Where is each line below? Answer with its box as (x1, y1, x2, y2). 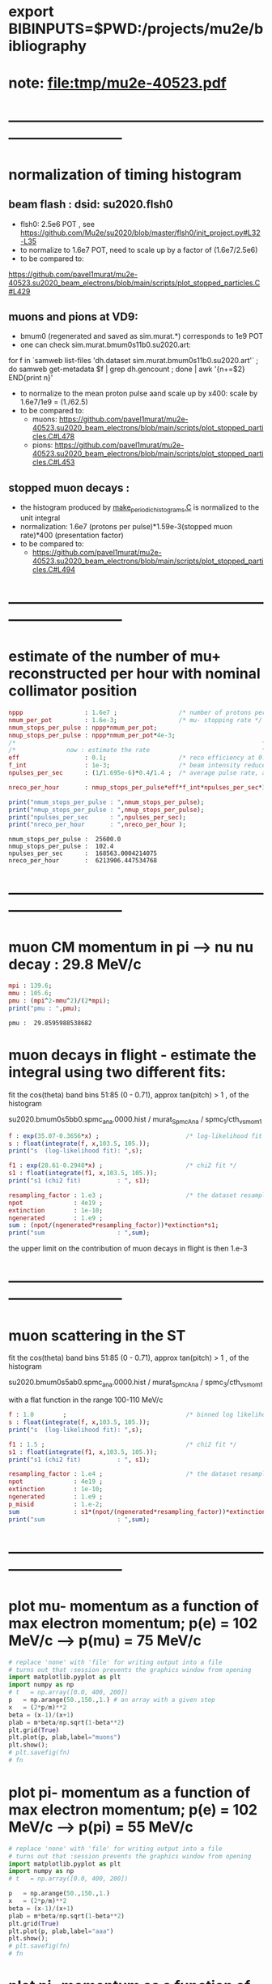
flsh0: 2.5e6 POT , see (19, 219, 96, 229)
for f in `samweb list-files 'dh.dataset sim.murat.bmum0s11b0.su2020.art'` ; (8, 356, 259, 366)
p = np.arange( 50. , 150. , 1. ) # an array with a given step (8, 1696, 216, 1704)
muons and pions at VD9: (8, 310, 139, 323)
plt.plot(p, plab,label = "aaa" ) (8, 1927, 114, 1935)
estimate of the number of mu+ (8, 648, 221, 666)
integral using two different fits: (8, 1063, 227, 1082)
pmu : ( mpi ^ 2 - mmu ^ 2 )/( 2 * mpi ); (8, 997, 111, 1005)
